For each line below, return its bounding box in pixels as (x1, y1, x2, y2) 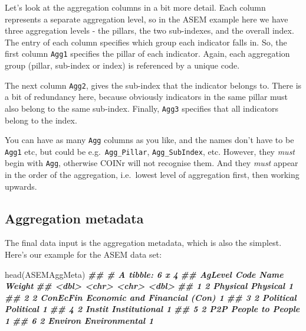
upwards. (5, 180, 37, 192)
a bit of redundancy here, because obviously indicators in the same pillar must (5, 90, 288, 103)
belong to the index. (5, 113, 77, 126)
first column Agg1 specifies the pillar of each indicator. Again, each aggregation (5, 47, 290, 60)
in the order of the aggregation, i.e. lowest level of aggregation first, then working (5, 168, 300, 181)
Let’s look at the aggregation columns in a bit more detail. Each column (5, 1, 266, 13)
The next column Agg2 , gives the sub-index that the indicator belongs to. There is (5, 79, 302, 91)
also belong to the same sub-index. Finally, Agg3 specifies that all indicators (5, 102, 279, 114)
